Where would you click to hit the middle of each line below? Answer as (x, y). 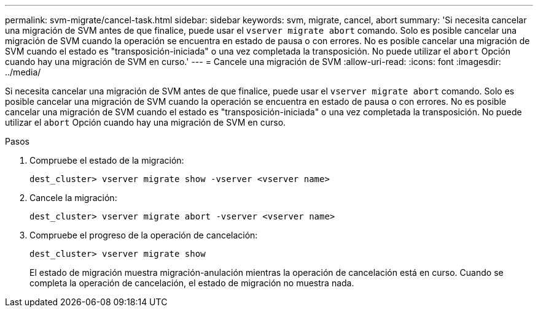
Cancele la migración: (73, 198)
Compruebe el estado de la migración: (107, 160)
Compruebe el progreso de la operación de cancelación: (144, 235)
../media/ (23, 72)
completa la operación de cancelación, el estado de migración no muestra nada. (192, 283)
